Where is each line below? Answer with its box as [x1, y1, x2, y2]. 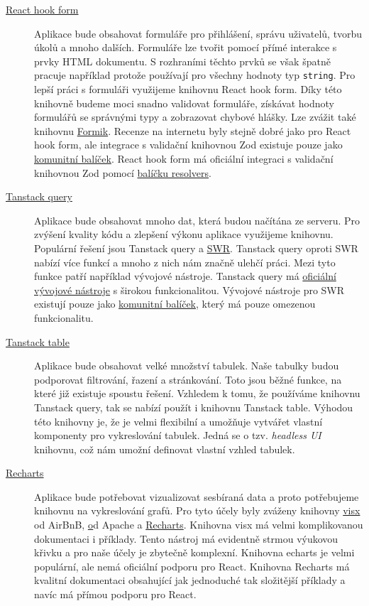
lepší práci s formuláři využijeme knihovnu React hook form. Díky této [34, 82, 342, 97]
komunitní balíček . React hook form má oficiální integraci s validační [34, 151, 334, 166]
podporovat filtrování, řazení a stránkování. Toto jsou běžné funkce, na [34, 372, 342, 386]
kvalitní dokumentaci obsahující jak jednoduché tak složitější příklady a [34, 573, 346, 588]
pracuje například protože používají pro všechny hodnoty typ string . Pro [34, 67, 356, 82]
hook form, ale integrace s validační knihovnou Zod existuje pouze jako [34, 137, 343, 152]
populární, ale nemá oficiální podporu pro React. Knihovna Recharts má [34, 558, 350, 573]
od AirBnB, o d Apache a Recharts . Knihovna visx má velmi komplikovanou [34, 517, 363, 532]
